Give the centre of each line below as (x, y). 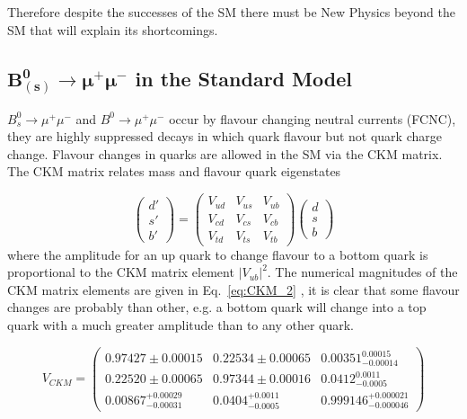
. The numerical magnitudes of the (362, 272)
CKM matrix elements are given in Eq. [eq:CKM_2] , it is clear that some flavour (233, 289)
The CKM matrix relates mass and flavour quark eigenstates (174, 171)
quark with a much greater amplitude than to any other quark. (181, 324)
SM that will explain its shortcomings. (113, 29)
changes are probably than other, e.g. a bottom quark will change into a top (217, 307)
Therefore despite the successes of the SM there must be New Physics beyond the (232, 12)
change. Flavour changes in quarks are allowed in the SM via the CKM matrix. (225, 153)
